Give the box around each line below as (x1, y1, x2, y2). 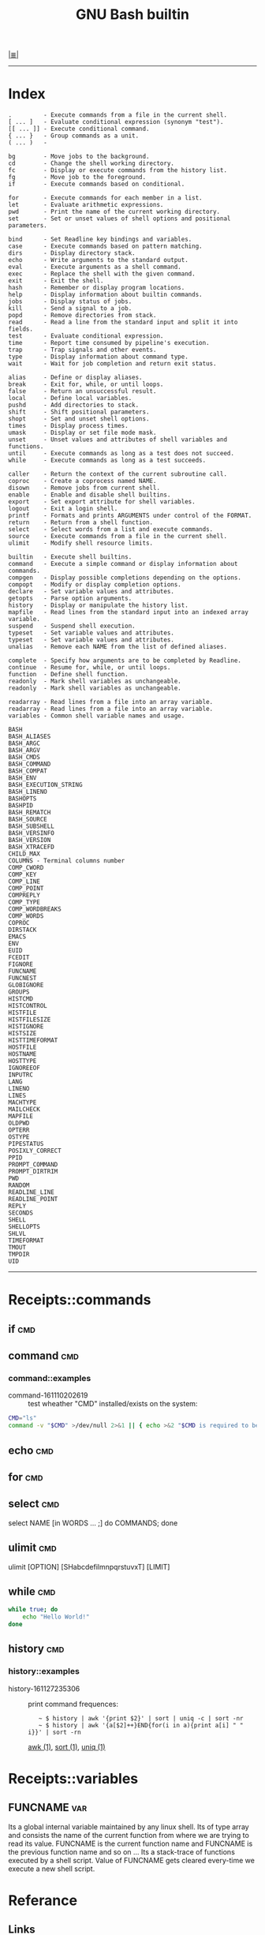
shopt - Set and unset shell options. (8, 415, 150, 423)
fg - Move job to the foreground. (8, 174, 147, 182)
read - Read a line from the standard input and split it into (8, 318, 238, 327)
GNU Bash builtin (76, 6, 189, 24)
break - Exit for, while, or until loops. (8, 380, 164, 388)
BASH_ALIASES (8, 732, 51, 741)
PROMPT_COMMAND (8, 1161, 58, 1169)
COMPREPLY (8, 892, 41, 900)
